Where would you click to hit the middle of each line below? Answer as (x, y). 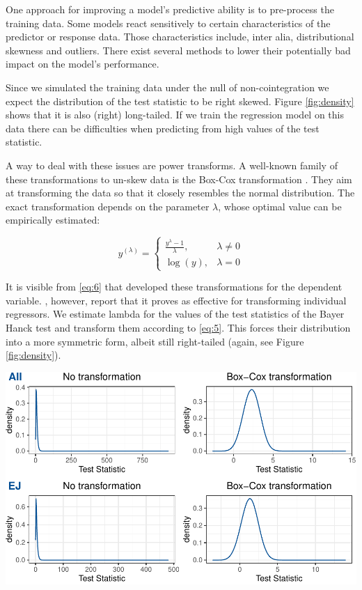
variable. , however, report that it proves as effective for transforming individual (176, 300)
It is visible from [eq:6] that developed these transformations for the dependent (174, 287)
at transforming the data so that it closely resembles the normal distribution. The (180, 193)
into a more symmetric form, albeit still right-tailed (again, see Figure (155, 341)
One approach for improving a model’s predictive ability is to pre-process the (170, 9)
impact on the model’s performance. (82, 64)
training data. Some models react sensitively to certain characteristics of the (168, 23)
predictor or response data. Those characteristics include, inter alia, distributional (180, 37)
